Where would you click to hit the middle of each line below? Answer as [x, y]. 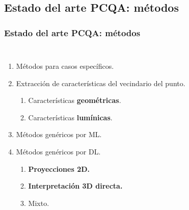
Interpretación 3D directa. [75, 186]
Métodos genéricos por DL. [58, 151]
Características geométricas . [75, 100]
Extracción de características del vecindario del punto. [101, 83]
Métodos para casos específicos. [65, 66]
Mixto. [39, 203]
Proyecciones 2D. [59, 168]
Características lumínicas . [70, 117]
